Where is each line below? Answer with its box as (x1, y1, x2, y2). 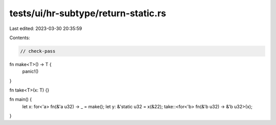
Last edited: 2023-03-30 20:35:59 (9, 25, 82, 32)
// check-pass (20, 48, 56, 54)
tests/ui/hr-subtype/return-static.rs (9, 8, 166, 19)
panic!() (22, 69, 39, 75)
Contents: (9, 35, 30, 41)
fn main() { (9, 97, 32, 103)
